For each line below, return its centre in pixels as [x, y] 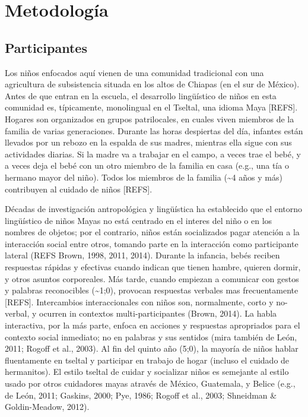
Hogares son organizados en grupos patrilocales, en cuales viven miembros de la [150, 119]
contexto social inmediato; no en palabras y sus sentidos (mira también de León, [151, 337]
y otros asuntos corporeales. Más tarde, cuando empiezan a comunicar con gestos [152, 278]
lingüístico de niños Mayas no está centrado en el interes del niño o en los [139, 220]
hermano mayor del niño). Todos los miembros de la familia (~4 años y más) [144, 177]
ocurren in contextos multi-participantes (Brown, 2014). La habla [158, 313]
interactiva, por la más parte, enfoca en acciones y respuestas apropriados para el [153, 325]
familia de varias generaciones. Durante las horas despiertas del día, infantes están [154, 130]
